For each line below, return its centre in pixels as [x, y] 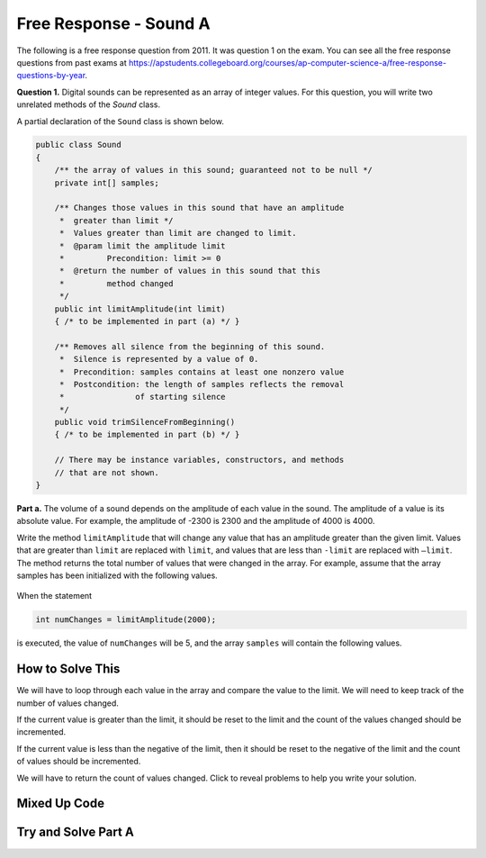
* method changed [117, 283]
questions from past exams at [72, 62]
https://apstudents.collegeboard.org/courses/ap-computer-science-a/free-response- [288, 62]
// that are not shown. [107, 472]
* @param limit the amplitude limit [142, 246]
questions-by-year [51, 76]
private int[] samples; [107, 183]
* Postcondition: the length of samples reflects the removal [202, 384]
